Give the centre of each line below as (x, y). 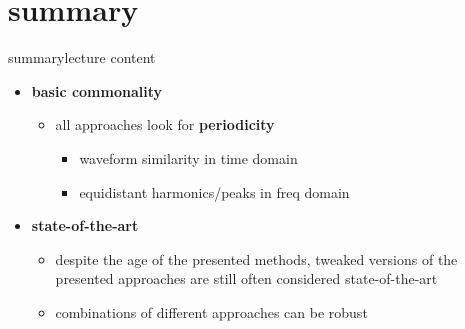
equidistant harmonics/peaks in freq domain (214, 191)
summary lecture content (82, 57)
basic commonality (96, 90)
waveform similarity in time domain (188, 157)
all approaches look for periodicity (165, 124)
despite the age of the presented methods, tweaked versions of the (256, 258)
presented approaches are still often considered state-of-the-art (246, 278)
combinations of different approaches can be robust (211, 311)
